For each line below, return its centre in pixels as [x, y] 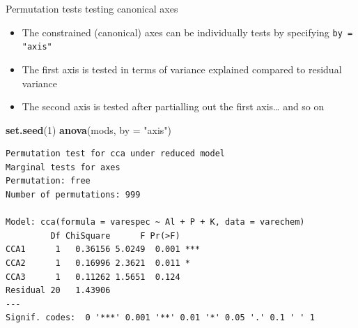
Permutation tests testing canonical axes [92, 8]
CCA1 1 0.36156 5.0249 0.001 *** [103, 249]
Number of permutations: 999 [73, 195]
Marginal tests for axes [63, 167]
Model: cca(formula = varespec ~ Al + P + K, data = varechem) [155, 222]
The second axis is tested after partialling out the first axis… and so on [173, 106]
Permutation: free [48, 181]
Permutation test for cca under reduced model [115, 154]
